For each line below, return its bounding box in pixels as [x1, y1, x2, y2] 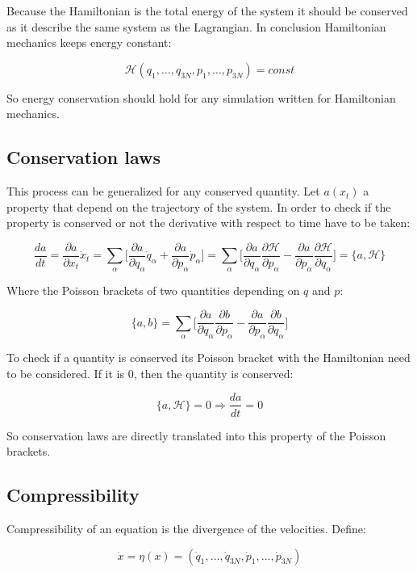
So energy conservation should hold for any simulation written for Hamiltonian [6, 89, 396, 106]
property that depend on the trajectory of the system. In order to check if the [6, 198, 391, 215]
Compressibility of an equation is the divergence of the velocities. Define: [6, 519, 366, 536]
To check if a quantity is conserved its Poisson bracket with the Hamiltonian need [6, 349, 411, 366]
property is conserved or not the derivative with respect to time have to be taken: [6, 214, 411, 231]
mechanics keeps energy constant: [6, 34, 172, 51]
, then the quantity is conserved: [133, 364, 294, 381]
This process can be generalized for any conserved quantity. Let [6, 183, 320, 200]
